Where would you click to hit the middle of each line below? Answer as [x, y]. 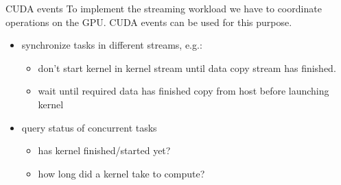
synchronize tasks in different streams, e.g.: [112, 45]
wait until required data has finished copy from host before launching [184, 91]
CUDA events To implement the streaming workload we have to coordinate [164, 8]
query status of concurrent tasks [89, 127]
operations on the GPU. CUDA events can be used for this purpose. [149, 22]
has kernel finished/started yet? [104, 150]
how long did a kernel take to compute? [121, 173]
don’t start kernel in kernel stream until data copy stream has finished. [187, 67]
